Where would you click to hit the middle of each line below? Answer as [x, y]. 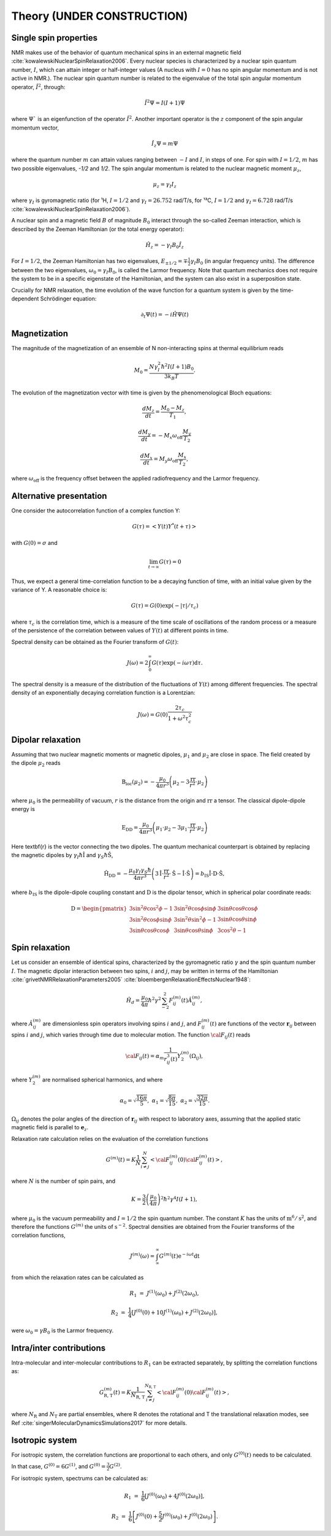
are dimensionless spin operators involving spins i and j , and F [122, 1024]
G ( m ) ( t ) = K [121, 1159]
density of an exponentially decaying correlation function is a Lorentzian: [103, 693]
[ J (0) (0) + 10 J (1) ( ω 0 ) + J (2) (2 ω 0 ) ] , [174, 1312]
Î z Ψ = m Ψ [165, 144]
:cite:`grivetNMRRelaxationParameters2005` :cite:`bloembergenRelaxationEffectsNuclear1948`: [131, 979]
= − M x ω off [167, 436]
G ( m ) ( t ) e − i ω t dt [179, 1256]
